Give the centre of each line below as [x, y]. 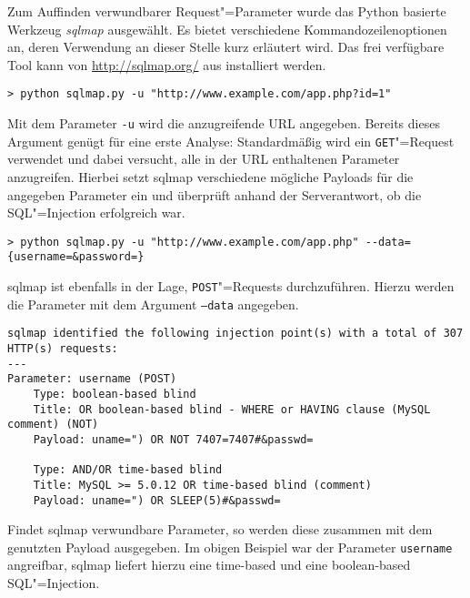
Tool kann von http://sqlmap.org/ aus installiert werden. [167, 64]
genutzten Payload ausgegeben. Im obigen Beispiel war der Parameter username [230, 547]
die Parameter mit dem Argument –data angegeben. [153, 304]
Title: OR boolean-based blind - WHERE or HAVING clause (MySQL [232, 409]
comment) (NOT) [53, 425]
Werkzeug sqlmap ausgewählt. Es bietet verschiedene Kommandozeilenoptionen [227, 29]
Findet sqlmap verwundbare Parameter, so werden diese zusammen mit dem [220, 529]
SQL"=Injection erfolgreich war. [96, 213]
